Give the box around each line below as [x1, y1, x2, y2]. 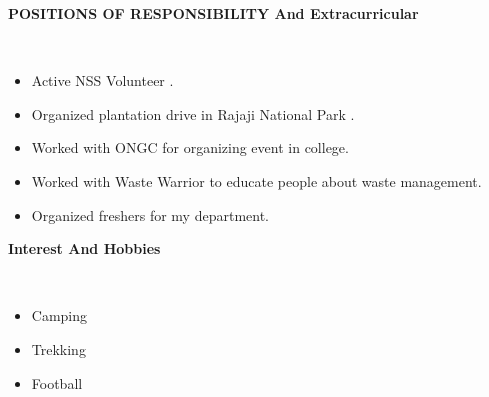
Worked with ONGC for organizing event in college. [31, 137, 349, 158]
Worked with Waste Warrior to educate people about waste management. [31, 170, 482, 191]
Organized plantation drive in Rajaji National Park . [31, 103, 355, 124]
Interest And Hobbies [8, 238, 161, 259]
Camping [31, 305, 88, 326]
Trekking [31, 338, 86, 359]
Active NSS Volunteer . [31, 70, 174, 91]
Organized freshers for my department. [31, 204, 269, 225]
